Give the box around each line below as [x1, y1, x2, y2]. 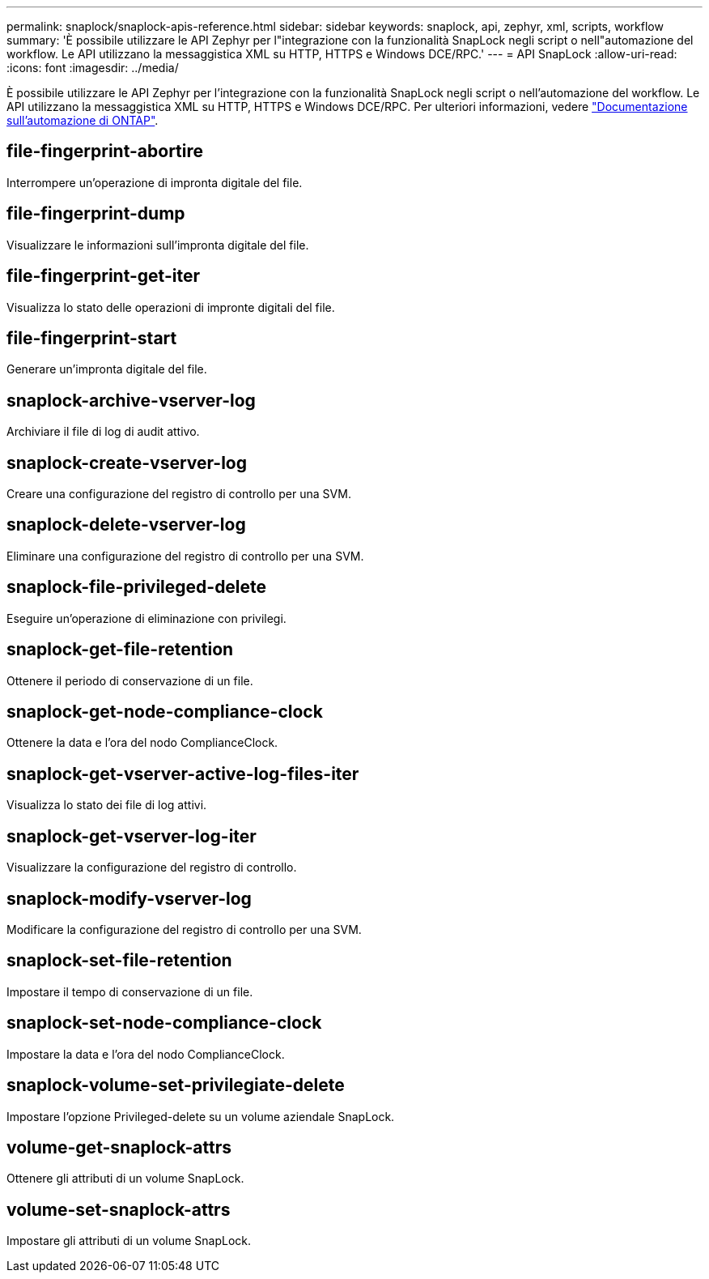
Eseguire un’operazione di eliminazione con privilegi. [6, 611, 287, 625]
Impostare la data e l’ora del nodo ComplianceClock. [6, 1047, 285, 1061]
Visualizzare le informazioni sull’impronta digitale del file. [6, 237, 309, 252]
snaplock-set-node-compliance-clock [6, 1013, 322, 1034]
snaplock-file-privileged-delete [6, 577, 267, 598]
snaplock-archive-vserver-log [6, 390, 256, 411]
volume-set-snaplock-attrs [6, 1199, 231, 1220]
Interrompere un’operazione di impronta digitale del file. [6, 175, 303, 190]
